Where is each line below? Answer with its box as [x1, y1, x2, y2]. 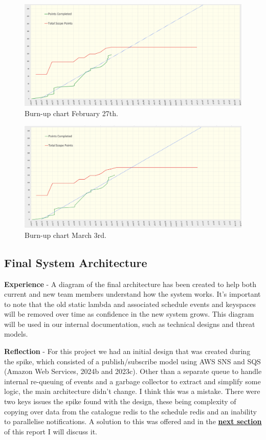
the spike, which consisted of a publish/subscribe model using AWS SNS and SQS [4, 356, 261, 366]
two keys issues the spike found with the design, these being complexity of [4, 396, 236, 407]
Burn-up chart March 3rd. [25, 229, 106, 240]
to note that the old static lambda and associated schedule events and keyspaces [4, 298, 256, 309]
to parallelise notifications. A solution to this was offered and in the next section [4, 416, 262, 427]
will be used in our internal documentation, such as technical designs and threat [4, 318, 255, 329]
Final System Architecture [4, 254, 147, 270]
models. [4, 328, 28, 339]
